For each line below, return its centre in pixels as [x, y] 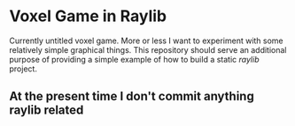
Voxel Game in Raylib [88, 16]
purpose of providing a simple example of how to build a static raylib [134, 59]
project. [23, 69]
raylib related [47, 111]
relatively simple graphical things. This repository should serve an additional [148, 49]
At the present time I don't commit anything [132, 96]
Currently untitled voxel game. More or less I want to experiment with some [146, 41]
